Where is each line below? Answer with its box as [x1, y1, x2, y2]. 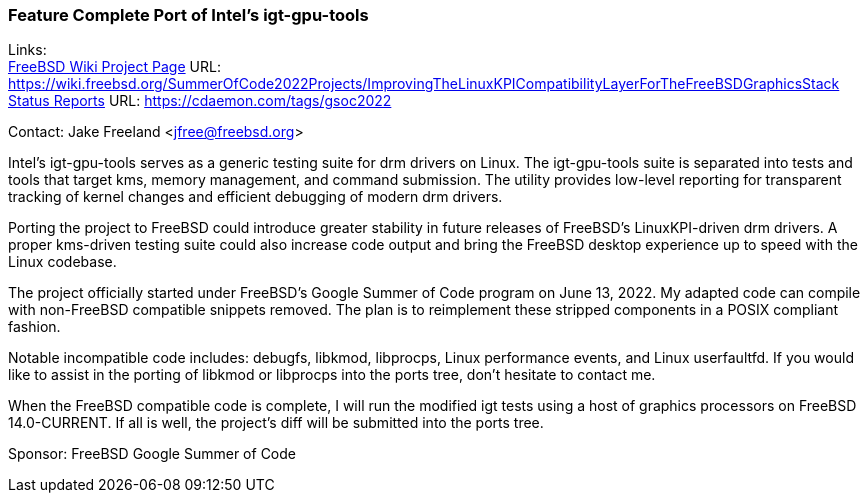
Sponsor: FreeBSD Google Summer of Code [8, 445, 296, 463]
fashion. [8, 318, 61, 336]
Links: [8, 41, 47, 59]
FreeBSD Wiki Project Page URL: [8, 58, 221, 76]
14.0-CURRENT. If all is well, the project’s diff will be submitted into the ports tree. [8, 414, 544, 432]
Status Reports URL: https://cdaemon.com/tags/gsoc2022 [8, 92, 392, 110]
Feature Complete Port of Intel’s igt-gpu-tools [8, 5, 369, 25]
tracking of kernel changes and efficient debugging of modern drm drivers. [8, 188, 503, 206]
